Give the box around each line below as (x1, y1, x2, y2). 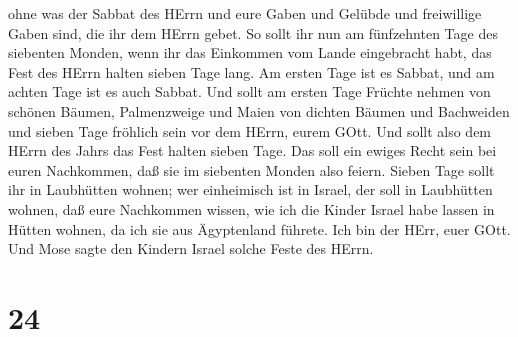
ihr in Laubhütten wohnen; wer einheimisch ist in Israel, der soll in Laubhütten (8, 179, 493, 200)
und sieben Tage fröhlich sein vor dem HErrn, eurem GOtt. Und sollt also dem (8, 120, 492, 141)
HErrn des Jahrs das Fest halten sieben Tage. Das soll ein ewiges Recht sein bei (8, 140, 497, 161)
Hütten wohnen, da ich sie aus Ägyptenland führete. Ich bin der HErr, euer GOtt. (8, 218, 511, 239)
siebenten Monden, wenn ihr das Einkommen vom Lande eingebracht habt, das (8, 42, 492, 63)
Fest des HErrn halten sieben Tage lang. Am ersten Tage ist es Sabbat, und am (8, 61, 495, 82)
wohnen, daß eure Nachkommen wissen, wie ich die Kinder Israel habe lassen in (8, 198, 495, 219)
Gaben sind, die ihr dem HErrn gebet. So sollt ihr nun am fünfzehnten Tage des (8, 22, 498, 43)
